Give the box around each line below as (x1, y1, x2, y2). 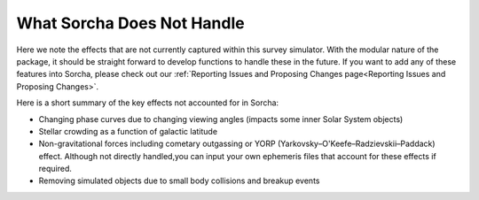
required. (38, 164, 73, 174)
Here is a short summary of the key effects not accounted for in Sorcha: (16, 97, 279, 108)
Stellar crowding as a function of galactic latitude (38, 126, 217, 136)
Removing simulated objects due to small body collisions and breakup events (38, 175, 320, 186)
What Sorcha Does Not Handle (16, 13, 245, 33)
